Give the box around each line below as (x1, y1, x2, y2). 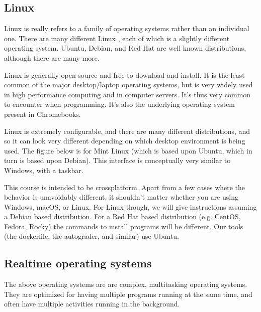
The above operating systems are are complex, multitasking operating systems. (4, 279, 247, 289)
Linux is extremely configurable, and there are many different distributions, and (4, 125, 250, 136)
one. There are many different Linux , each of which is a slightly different (4, 33, 230, 43)
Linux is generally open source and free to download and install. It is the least (4, 69, 245, 80)
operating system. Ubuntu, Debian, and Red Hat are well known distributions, (4, 43, 246, 53)
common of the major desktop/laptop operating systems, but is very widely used (4, 79, 253, 90)
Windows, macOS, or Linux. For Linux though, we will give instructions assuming (4, 201, 257, 212)
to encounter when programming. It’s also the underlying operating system (4, 99, 235, 109)
